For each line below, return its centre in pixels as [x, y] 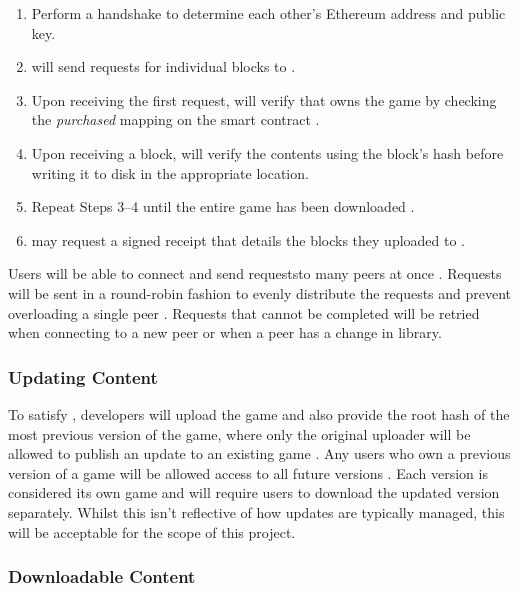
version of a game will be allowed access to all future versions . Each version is [248, 472]
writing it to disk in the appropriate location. [170, 172]
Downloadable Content [102, 576]
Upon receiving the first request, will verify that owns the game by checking [264, 99]
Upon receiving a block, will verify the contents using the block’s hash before [267, 152]
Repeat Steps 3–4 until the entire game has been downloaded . [223, 206]
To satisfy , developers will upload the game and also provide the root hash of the [259, 413]
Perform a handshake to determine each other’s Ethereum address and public [268, 13]
